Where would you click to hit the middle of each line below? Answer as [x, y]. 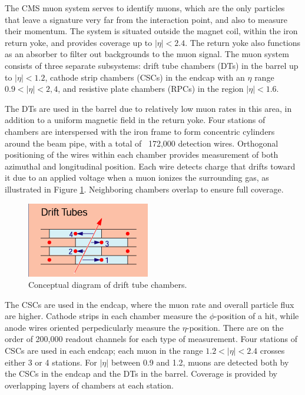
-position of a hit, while [257, 316]
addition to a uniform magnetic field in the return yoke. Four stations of [135, 120]
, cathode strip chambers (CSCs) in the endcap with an [145, 77]
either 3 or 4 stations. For [51, 362]
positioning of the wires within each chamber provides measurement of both [142, 155]
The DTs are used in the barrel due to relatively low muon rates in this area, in [148, 108]
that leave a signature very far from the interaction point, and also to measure [146, 19]
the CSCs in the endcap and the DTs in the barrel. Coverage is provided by [141, 374]
